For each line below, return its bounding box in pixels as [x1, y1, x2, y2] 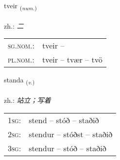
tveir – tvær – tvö [42, 54, 103, 65]
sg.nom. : [8, 40, 34, 51]
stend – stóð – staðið [29, 114, 99, 126]
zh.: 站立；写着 [4, 95, 51, 105]
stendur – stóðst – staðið [29, 128, 113, 140]
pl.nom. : [8, 54, 34, 65]
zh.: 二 [4, 20, 24, 31]
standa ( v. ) [4, 75, 35, 86]
